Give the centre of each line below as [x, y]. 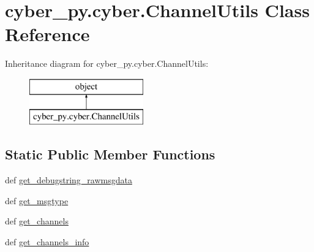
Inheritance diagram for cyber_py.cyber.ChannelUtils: [107, 63]
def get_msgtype [37, 200]
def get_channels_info [47, 242]
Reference [47, 34]
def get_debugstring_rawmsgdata [69, 180]
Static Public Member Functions [110, 154]
